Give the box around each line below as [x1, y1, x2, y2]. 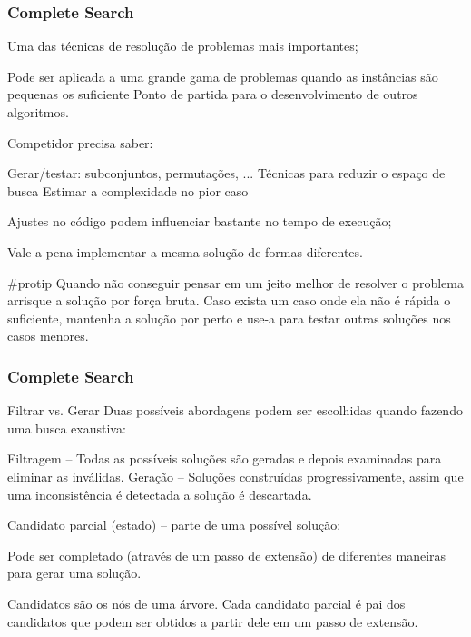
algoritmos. [7, 103, 69, 121]
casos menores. [7, 326, 89, 345]
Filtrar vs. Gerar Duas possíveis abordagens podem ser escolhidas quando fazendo [7, 401, 463, 420]
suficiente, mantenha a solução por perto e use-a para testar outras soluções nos [7, 308, 451, 327]
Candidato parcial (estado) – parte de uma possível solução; [7, 515, 341, 534]
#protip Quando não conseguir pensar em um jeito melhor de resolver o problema [7, 273, 464, 292]
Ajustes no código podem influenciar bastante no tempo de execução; [7, 212, 392, 231]
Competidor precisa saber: [7, 133, 153, 152]
